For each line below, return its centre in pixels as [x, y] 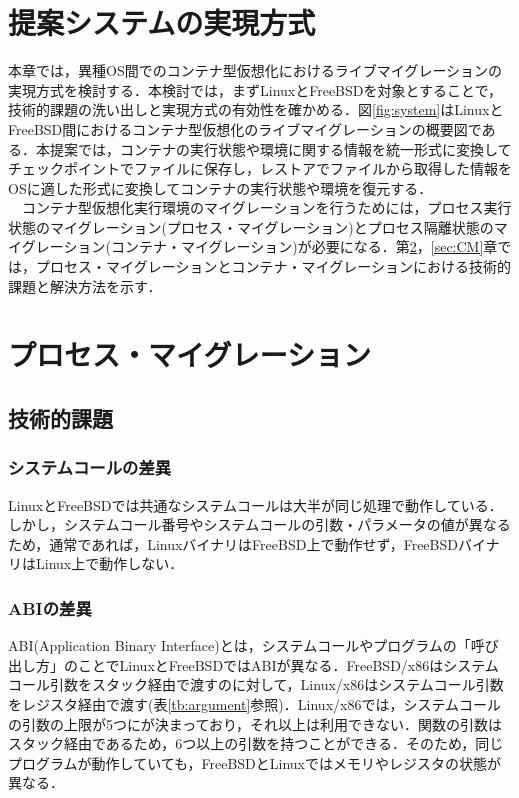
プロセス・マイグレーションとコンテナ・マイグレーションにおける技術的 [273, 266]
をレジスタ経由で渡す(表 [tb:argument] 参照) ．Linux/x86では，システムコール [254, 704]
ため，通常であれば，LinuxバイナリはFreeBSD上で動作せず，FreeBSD [233, 543]
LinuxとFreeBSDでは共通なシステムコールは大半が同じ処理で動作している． [255, 504]
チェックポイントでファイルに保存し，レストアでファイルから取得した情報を [260, 168]
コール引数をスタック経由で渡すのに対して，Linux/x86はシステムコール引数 [256, 684]
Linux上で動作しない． [109, 563]
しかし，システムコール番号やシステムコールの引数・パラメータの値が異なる [259, 524]
